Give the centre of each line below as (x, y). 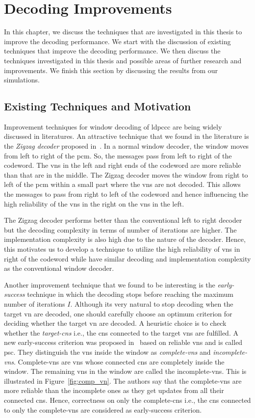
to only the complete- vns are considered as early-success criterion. (103, 409)
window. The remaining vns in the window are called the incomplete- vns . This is (125, 371)
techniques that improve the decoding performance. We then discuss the (112, 51)
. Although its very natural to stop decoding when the (152, 303)
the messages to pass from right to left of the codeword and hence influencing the (126, 194)
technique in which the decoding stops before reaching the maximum (130, 294)
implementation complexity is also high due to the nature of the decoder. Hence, (125, 239)
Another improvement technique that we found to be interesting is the (110, 284)
